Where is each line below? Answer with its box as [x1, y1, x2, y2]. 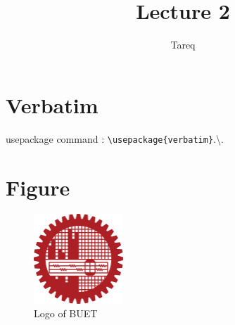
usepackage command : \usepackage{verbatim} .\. [6, 131, 224, 146]
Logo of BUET [34, 306, 98, 321]
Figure [6, 172, 70, 201]
